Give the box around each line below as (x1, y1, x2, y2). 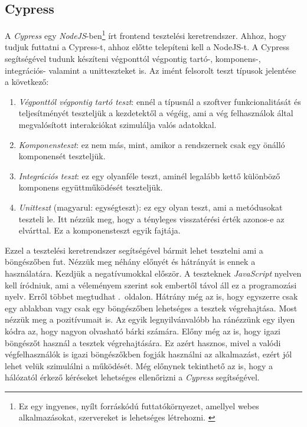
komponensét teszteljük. (18, 150, 106, 162)
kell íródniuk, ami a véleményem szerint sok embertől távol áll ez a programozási (5, 278, 297, 291)
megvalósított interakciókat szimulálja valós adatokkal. (18, 119, 217, 131)
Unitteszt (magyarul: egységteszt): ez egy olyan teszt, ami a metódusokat (18, 201, 283, 213)
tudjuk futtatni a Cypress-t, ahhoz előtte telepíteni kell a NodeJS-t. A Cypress (5, 41, 290, 53)
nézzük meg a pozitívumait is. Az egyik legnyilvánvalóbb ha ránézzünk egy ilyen (5, 313, 295, 326)
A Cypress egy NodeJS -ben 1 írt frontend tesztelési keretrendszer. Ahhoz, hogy (5, 28, 286, 41)
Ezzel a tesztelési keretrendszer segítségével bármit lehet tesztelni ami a (5, 244, 263, 256)
